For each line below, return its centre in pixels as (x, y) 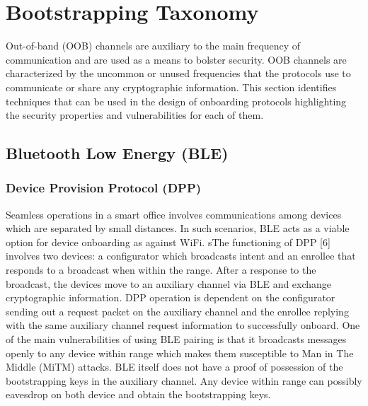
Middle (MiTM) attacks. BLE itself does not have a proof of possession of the (174, 367)
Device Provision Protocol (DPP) (104, 188)
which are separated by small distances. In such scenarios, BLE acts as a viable (178, 228)
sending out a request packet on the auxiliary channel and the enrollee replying (177, 311)
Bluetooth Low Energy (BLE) (117, 153)
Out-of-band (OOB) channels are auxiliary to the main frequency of (153, 46)
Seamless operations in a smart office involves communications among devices (174, 214)
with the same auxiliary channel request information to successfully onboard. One (183, 325)
